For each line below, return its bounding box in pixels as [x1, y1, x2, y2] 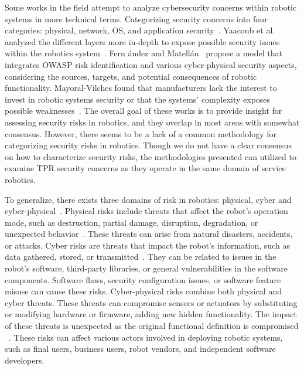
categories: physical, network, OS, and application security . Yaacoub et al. [5, 24, 275, 36]
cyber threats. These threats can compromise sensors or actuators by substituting [5, 296, 298, 308]
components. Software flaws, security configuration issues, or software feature [5, 273, 281, 286]
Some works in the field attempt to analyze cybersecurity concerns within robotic [5, 1, 297, 13]
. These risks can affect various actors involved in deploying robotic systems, [9, 331, 283, 343]
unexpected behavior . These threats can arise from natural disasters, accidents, [5, 228, 293, 240]
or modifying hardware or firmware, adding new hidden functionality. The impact [5, 308, 297, 320]
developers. [5, 354, 45, 366]
